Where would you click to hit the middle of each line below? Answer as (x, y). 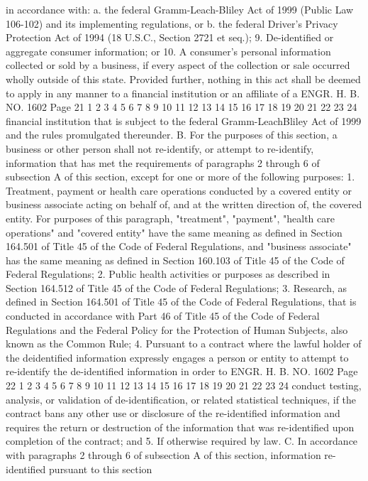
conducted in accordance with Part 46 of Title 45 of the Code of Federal (163, 316)
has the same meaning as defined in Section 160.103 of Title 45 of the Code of (175, 260)
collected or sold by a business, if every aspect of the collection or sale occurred (178, 65)
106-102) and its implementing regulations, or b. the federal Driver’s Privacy (172, 23)
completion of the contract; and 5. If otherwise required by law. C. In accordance (182, 441)
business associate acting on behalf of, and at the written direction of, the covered (184, 204)
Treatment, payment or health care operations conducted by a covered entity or (179, 190)
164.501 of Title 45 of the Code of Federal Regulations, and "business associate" (179, 246)
